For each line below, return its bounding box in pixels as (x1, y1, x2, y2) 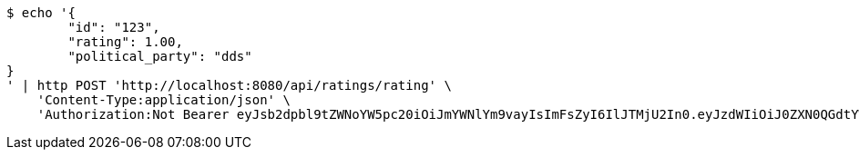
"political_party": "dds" (67, 49, 252, 64)
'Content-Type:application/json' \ (36, 93, 291, 107)
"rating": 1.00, (67, 34, 183, 49)
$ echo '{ (6, 5, 76, 20)
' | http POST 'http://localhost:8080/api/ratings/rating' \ (6, 78, 452, 93)
